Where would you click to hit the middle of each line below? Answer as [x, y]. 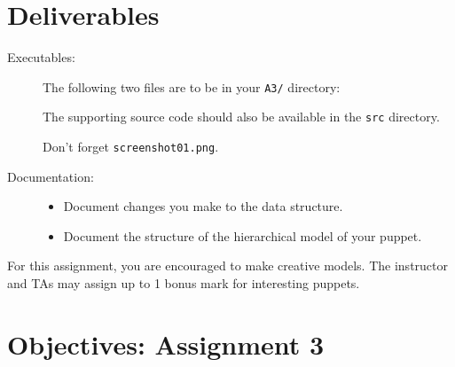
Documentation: [51, 176]
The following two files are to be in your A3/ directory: [192, 86]
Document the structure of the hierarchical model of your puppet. [243, 235]
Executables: [41, 57]
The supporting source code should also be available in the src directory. [241, 117]
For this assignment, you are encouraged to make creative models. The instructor [227, 265]
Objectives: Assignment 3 [166, 344]
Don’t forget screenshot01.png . [131, 147]
